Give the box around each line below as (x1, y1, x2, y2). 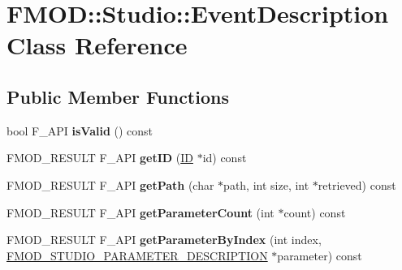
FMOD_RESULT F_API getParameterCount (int (6, 204, 274, 221)
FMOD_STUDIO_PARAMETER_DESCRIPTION (6, 246, 268, 264)
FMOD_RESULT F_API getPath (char (6, 176, 214, 193)
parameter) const (277, 246, 362, 264)
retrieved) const (318, 176, 396, 193)
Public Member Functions (6, 84, 229, 109)
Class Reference (6, 28, 188, 62)
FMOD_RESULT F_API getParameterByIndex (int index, (6, 231, 322, 248)
